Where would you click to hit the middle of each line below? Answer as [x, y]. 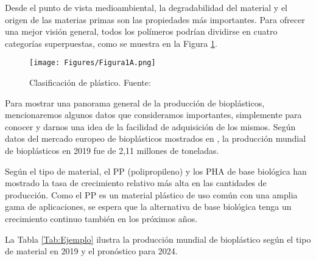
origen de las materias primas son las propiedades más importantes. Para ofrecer [155, 19]
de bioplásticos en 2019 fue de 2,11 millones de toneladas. [112, 150]
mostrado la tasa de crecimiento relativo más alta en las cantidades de [136, 183]
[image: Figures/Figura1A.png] [93, 63]
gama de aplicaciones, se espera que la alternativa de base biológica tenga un [148, 207]
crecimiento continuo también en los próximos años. [101, 218]
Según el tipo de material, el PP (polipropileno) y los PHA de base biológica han [156, 171]
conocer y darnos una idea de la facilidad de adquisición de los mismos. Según [150, 126]
